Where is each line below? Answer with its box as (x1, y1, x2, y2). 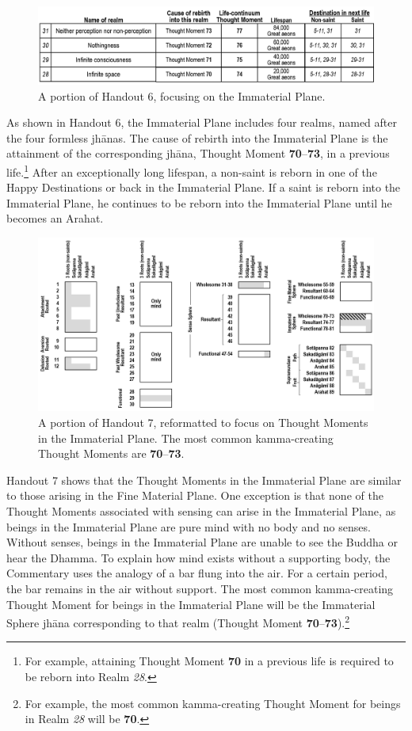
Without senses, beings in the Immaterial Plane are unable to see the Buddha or (6, 534, 398, 550)
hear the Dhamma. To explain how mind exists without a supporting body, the (6, 549, 391, 565)
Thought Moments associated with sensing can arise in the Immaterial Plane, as (6, 502, 396, 519)
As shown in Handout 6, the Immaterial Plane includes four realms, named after (6, 114, 397, 131)
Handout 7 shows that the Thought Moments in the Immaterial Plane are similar (6, 471, 402, 488)
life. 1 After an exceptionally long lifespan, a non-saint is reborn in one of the (6, 161, 377, 180)
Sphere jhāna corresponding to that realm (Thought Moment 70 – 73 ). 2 (6, 612, 350, 630)
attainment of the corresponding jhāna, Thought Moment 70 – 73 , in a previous (6, 145, 390, 162)
